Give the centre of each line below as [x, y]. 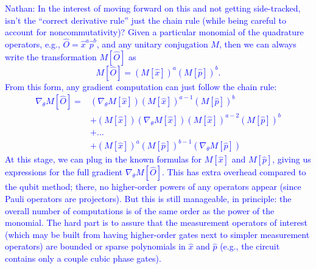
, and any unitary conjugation [152, 44]
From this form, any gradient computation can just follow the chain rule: [141, 86]
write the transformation [51, 56]
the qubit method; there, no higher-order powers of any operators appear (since [153, 187]
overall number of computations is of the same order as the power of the [140, 210]
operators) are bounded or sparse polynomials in [95, 246]
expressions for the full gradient [64, 172]
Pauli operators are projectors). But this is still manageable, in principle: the [148, 198]
